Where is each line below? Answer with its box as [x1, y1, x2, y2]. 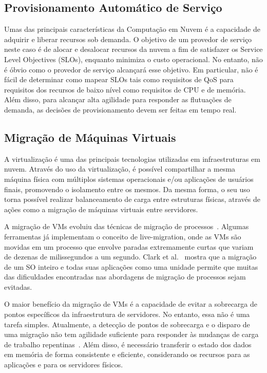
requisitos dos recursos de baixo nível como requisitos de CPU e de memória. [4, 84, 246, 95]
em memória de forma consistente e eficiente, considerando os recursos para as [4, 349, 250, 360]
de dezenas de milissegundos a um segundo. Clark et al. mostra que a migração [4, 251, 257, 262]
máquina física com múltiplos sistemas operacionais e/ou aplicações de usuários [4, 173, 254, 184]
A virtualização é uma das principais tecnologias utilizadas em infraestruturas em [4, 153, 260, 164]
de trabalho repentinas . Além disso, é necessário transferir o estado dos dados [4, 339, 252, 349]
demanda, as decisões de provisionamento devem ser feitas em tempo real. [4, 104, 237, 115]
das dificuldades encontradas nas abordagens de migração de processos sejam [4, 271, 246, 282]
